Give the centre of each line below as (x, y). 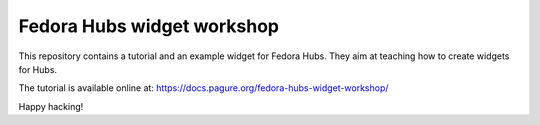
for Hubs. (38, 69)
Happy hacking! (51, 106)
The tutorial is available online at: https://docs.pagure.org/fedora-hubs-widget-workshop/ (203, 88)
